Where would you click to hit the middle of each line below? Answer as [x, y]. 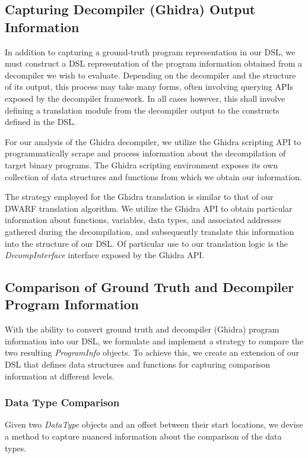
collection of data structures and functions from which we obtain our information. [153, 176]
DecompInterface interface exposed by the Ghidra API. [105, 255]
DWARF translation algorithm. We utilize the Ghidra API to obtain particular [149, 208]
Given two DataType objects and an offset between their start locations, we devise [154, 424]
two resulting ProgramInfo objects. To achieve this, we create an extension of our [152, 352]
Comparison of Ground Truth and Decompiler [150, 287]
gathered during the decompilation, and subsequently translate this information [150, 231]
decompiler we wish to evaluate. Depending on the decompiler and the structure [150, 75]
